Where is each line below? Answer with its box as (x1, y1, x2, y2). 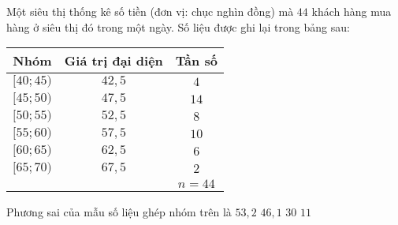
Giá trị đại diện (64, 51, 163, 70)
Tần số (175, 51, 218, 70)
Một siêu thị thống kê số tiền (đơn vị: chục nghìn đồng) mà (6, 3, 294, 19)
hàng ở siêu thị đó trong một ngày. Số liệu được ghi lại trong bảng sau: (6, 18, 350, 35)
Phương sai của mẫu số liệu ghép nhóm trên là (6, 204, 232, 220)
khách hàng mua (311, 3, 392, 19)
